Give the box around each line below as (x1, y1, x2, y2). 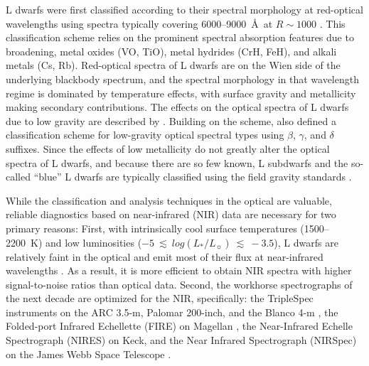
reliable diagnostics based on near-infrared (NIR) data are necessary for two (6, 207, 336, 222)
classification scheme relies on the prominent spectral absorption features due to (6, 30, 354, 45)
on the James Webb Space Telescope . (6, 346, 171, 361)
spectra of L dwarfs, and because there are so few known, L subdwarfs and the (6, 155, 348, 170)
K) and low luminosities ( (30, 235, 142, 249)
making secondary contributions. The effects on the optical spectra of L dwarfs (6, 99, 349, 114)
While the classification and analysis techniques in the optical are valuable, (6, 193, 332, 208)
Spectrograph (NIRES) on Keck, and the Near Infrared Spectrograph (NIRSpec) (6, 333, 357, 348)
